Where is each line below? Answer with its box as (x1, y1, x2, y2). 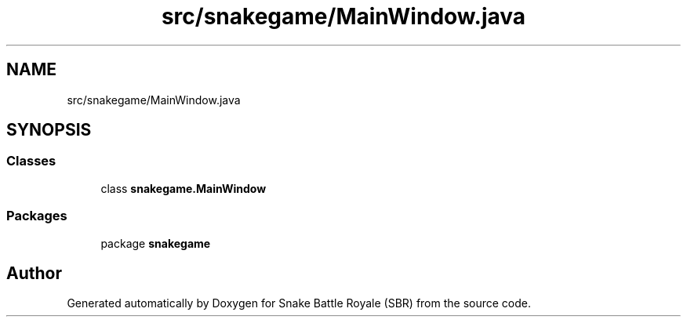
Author (6, 263, 62, 283)
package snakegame (100, 236, 211, 250)
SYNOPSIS (6, 120, 92, 140)
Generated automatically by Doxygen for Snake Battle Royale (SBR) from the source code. (67, 296, 532, 310)
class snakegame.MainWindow (100, 181, 267, 195)
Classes (6, 153, 56, 169)
